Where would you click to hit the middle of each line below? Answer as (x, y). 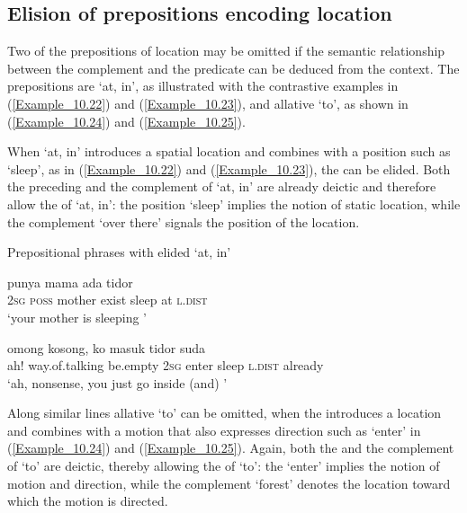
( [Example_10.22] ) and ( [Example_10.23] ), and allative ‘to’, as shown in (208, 103)
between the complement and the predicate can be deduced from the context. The (233, 68)
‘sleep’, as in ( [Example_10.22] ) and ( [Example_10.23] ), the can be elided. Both (229, 168)
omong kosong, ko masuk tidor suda (107, 347)
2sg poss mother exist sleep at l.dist (108, 300)
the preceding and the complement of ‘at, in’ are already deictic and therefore (222, 186)
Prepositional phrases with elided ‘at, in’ (119, 252)
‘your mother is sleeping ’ (77, 317)
